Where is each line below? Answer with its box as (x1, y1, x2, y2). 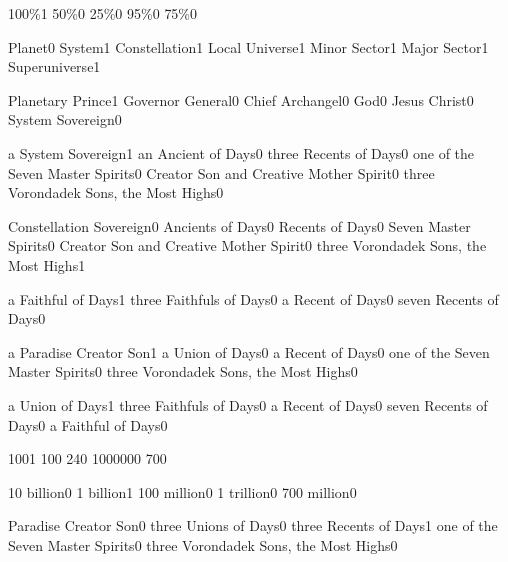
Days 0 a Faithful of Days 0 (8, 414, 168, 435)
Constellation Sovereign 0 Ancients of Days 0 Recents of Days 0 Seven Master (8, 215, 471, 236)
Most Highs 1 (8, 254, 86, 275)
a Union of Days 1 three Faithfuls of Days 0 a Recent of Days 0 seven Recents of (8, 394, 488, 415)
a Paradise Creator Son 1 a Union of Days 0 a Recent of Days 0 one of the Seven (8, 341, 490, 362)
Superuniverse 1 (8, 56, 101, 77)
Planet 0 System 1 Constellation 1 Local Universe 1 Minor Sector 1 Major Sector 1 (8, 36, 489, 57)
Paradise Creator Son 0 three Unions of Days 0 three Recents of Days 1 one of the (8, 515, 498, 536)
